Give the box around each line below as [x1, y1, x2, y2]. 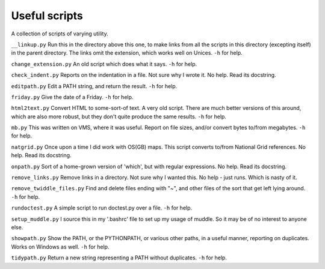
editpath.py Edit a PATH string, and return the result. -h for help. [11, 82, 178, 89]
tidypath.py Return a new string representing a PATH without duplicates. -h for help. [11, 254, 227, 261]
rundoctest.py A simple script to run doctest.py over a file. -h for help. [11, 204, 193, 211]
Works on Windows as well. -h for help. [11, 243, 110, 250]
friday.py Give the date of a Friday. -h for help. [11, 93, 134, 100]
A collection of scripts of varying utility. [11, 30, 108, 37]
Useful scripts [11, 9, 84, 22]
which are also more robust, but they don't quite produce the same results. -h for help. [11, 113, 227, 120]
